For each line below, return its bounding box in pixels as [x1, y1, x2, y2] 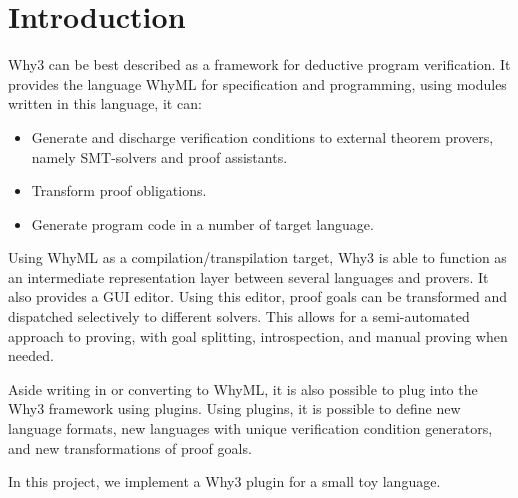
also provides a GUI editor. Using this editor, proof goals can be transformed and [8, 286, 507, 307]
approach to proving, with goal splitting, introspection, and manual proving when [8, 325, 508, 346]
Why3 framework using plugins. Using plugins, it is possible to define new [8, 398, 461, 419]
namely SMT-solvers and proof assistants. [31, 146, 288, 167]
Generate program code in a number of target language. [31, 213, 374, 234]
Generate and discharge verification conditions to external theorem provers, [31, 126, 494, 147]
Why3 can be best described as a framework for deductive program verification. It [8, 54, 511, 75]
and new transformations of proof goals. [8, 437, 252, 458]
